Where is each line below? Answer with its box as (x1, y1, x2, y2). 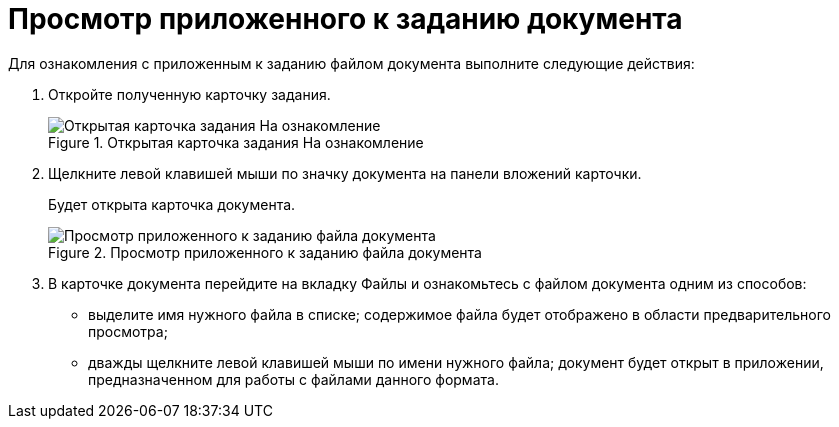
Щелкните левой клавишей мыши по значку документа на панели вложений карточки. (48, 164, 642, 182)
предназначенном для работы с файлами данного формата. (88, 370, 499, 388)
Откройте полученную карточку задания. (48, 85, 331, 103)
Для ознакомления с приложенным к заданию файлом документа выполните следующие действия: (8, 54, 695, 72)
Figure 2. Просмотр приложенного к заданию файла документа (48, 243, 482, 261)
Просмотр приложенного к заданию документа (8, 2, 683, 36)
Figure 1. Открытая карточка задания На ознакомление (48, 133, 424, 151)
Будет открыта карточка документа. (48, 195, 296, 213)
